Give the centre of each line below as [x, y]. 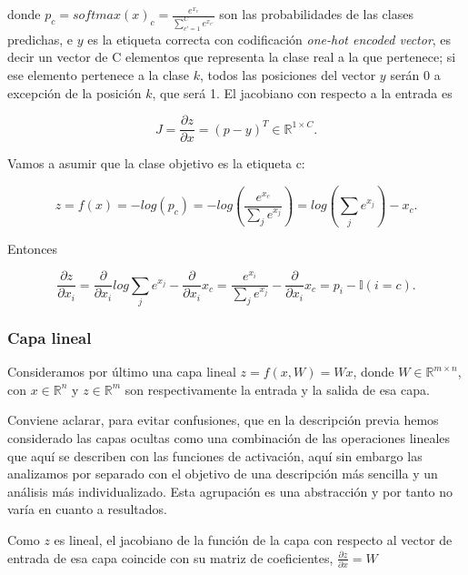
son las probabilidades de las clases [316, 14]
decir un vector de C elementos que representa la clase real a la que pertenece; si [232, 57]
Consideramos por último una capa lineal [122, 372]
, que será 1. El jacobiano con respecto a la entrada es [302, 92]
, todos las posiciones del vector [288, 75]
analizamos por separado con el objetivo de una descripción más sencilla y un [223, 474]
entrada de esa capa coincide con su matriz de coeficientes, [170, 557]
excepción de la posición [75, 92]
